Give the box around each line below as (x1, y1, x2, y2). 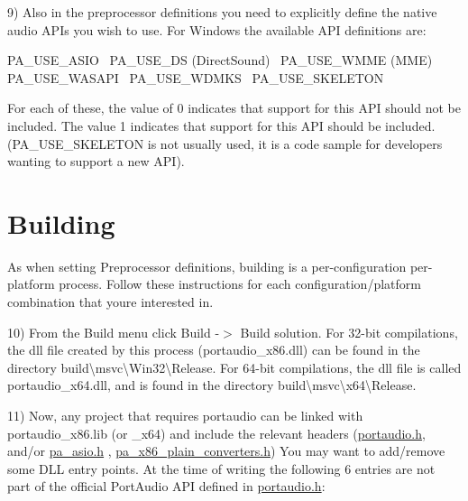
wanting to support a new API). (7, 152, 185, 171)
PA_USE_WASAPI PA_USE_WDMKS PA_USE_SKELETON (7, 68, 384, 87)
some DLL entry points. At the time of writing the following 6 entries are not (7, 459, 436, 478)
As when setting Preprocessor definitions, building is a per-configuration (7, 256, 407, 275)
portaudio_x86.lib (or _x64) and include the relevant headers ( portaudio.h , (7, 423, 426, 442)
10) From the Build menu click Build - (7, 322, 220, 341)
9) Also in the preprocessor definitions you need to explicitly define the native (7, 3, 437, 21)
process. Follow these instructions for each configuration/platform (59, 274, 421, 293)
